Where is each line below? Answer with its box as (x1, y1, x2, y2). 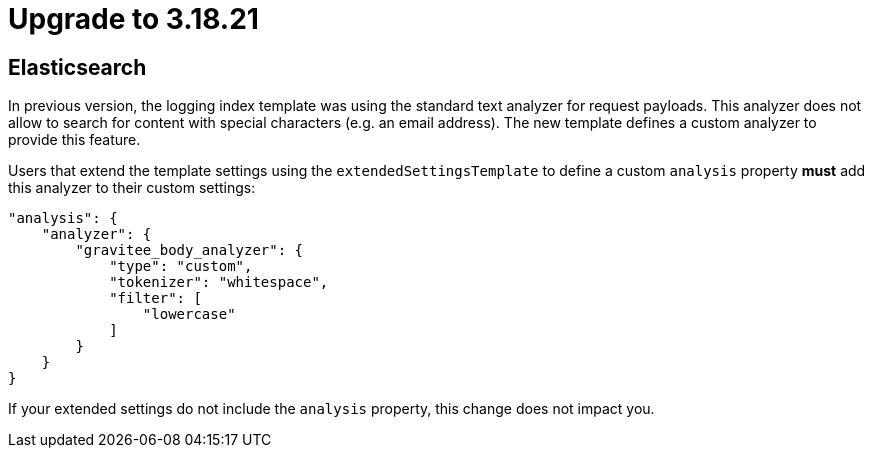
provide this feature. (8, 131, 141, 149)
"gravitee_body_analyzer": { (75, 242, 304, 259)
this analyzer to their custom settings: (8, 179, 256, 197)
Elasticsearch (8, 54, 147, 80)
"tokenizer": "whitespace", (109, 274, 329, 291)
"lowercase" (142, 306, 236, 323)
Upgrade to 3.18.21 (8, 2, 259, 36)
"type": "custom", (109, 258, 253, 275)
